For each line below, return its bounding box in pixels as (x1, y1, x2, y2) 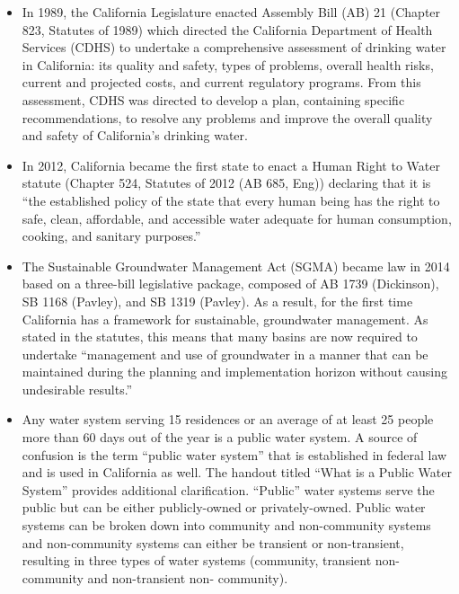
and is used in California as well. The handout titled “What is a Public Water (22, 463, 452, 482)
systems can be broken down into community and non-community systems (22, 516, 431, 535)
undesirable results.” (22, 379, 133, 398)
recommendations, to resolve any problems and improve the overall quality (22, 108, 433, 127)
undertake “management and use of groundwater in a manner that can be (22, 344, 428, 363)
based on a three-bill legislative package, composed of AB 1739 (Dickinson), (22, 274, 439, 293)
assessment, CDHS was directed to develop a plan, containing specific (22, 90, 405, 109)
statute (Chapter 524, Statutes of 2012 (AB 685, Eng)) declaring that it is (22, 173, 431, 192)
